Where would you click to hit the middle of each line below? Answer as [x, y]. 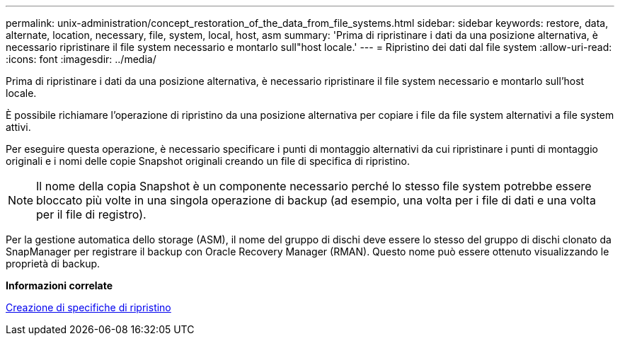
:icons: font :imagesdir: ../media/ [81, 59]
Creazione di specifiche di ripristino [88, 307]
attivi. [18, 127]
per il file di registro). [91, 214]
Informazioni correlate [59, 285]
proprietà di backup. [53, 264]
